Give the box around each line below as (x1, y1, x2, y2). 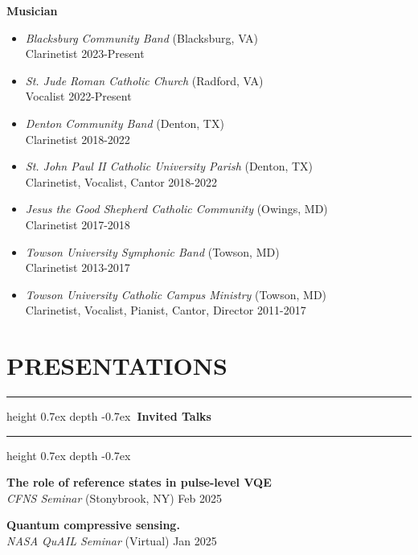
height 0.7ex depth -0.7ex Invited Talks (6, 408, 211, 425)
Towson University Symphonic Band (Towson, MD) (25, 243, 280, 260)
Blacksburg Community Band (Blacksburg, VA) (25, 29, 259, 46)
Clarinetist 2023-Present (25, 45, 145, 62)
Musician (6, 2, 58, 18)
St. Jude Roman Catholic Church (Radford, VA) (25, 72, 264, 88)
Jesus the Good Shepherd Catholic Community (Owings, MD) (25, 200, 328, 217)
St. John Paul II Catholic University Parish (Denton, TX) (25, 158, 313, 175)
